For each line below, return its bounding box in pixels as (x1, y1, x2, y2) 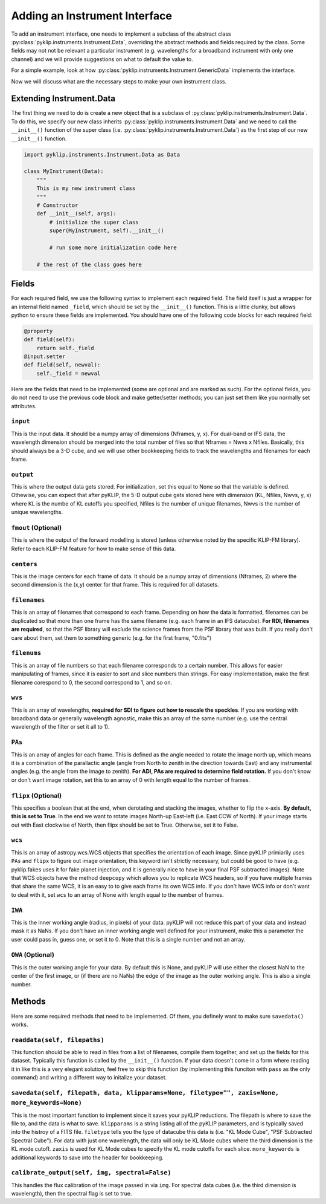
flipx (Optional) (11, 791, 62, 799)
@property (24, 327, 53, 334)
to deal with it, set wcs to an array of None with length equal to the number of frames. (11, 891, 224, 898)
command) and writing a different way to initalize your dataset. (11, 1074, 167, 1081)
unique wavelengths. (11, 509, 63, 516)
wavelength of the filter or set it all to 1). (11, 723, 110, 731)
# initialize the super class (49, 218, 139, 226)
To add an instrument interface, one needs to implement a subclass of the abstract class (11, 30, 231, 37)
